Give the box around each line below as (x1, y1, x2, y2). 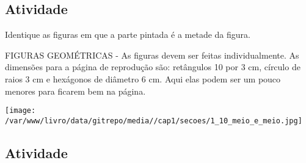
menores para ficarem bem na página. (5, 84, 146, 97)
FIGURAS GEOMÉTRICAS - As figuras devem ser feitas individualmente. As (5, 48, 299, 61)
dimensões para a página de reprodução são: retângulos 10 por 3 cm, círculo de (5, 60, 301, 73)
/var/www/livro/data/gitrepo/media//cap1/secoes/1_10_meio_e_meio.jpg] (5, 116, 302, 125)
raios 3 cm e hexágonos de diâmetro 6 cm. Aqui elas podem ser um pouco (5, 72, 281, 85)
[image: (5, 106, 36, 115)
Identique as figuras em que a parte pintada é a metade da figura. (5, 28, 250, 41)
